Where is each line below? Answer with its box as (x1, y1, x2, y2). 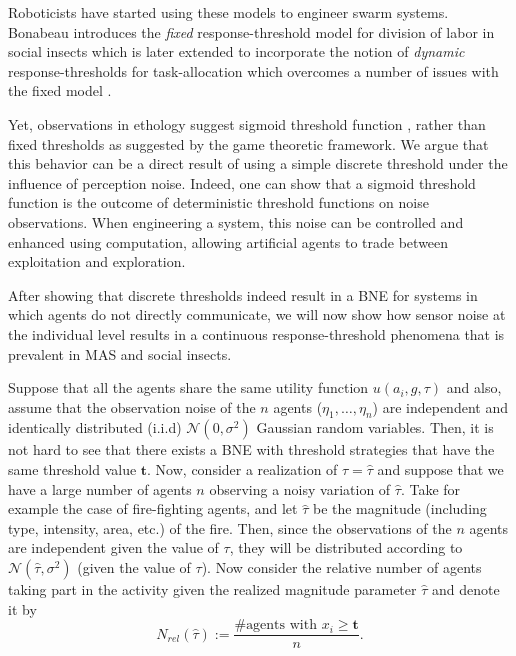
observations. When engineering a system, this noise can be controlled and (8, 211, 464, 232)
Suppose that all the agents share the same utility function (8, 377, 369, 398)
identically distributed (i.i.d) (8, 417, 182, 438)
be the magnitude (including (312, 498, 487, 519)
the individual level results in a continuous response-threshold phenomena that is (8, 323, 505, 344)
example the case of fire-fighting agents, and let (8, 498, 298, 519)
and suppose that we (377, 459, 504, 480)
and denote (431, 579, 500, 600)
